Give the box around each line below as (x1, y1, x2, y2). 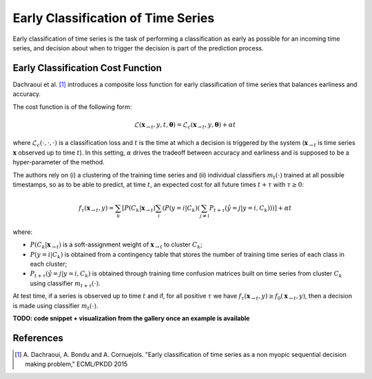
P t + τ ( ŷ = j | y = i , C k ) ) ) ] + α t (209, 204, 292, 213)
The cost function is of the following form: (12, 102, 132, 110)
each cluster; (30, 260, 68, 268)
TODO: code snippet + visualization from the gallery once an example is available (12, 314, 250, 322)
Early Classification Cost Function (12, 62, 162, 74)
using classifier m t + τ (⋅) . (30, 279, 101, 289)
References (12, 332, 63, 344)
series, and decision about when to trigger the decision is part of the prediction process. (12, 43, 264, 52)
